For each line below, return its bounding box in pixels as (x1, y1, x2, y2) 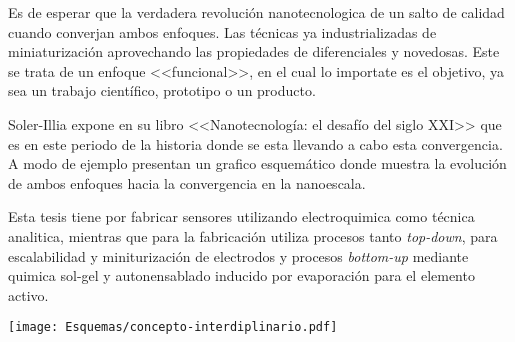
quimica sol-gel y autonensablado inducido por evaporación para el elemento (8, 265, 475, 286)
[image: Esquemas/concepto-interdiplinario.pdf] (8, 320, 338, 335)
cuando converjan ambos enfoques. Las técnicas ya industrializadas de (8, 21, 437, 42)
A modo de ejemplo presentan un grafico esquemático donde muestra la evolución (8, 153, 507, 174)
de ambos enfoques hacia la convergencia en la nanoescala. (8, 172, 366, 193)
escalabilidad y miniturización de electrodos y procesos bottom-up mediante (8, 245, 469, 266)
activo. (8, 284, 49, 305)
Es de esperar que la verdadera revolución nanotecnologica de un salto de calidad (8, 2, 505, 22)
